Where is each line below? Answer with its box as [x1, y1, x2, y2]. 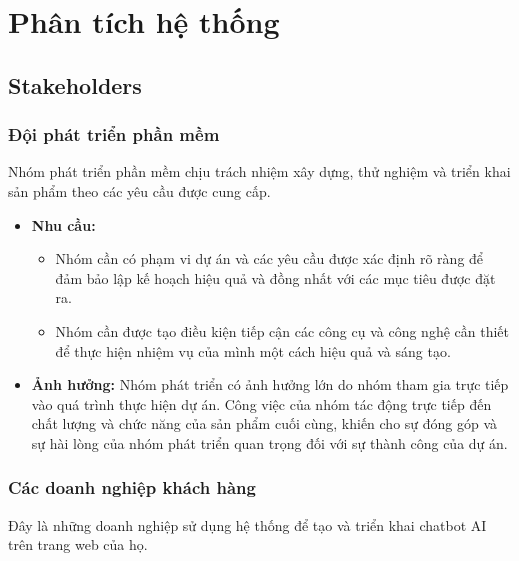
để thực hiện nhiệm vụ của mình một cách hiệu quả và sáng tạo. [55, 340, 451, 361]
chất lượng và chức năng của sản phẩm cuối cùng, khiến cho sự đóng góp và [31, 413, 498, 434]
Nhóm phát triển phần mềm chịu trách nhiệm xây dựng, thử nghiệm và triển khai [8, 161, 511, 182]
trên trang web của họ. [8, 534, 148, 555]
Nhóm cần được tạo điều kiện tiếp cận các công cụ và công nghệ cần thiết [55, 320, 509, 341]
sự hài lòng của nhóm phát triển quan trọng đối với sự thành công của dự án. [31, 432, 508, 453]
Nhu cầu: [31, 214, 96, 235]
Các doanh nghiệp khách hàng [8, 475, 256, 500]
